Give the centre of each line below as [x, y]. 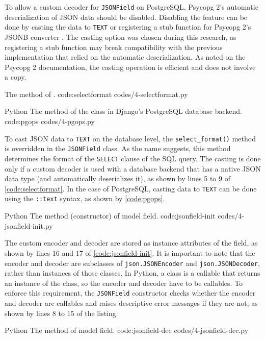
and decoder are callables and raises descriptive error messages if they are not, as [131, 303]
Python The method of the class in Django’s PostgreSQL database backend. [123, 111]
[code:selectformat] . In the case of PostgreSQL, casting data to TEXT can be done [131, 188]
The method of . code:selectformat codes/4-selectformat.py [96, 94]
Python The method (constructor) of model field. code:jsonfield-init [110, 216]
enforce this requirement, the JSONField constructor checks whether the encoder [130, 293]
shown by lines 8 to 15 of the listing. [61, 313]
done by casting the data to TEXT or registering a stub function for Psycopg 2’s [128, 27]
